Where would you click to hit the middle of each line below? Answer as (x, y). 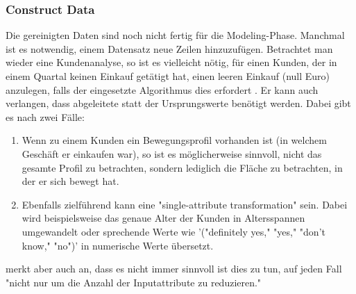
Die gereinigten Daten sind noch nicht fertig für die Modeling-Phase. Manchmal (175, 35)
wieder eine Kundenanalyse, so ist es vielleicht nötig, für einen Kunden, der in (171, 62)
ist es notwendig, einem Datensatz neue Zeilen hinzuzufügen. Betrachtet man (169, 48)
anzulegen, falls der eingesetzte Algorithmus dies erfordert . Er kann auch (162, 89)
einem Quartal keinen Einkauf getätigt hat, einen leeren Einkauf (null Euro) (168, 76)
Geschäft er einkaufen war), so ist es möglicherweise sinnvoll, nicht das (172, 153)
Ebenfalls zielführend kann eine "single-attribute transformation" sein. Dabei (185, 204)
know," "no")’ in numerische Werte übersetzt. (118, 245)
